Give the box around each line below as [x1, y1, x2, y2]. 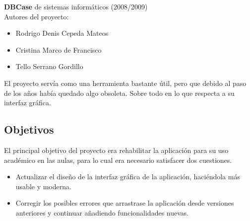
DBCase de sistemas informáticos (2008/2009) [4, 1, 148, 11]
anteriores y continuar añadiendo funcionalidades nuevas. [15, 207, 189, 218]
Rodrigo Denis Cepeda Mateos [15, 28, 109, 38]
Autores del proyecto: [4, 11, 69, 21]
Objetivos [4, 122, 54, 137]
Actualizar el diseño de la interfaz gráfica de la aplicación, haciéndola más [15, 171, 240, 182]
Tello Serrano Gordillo [15, 61, 83, 72]
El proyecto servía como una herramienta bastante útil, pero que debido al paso [4, 77, 247, 88]
